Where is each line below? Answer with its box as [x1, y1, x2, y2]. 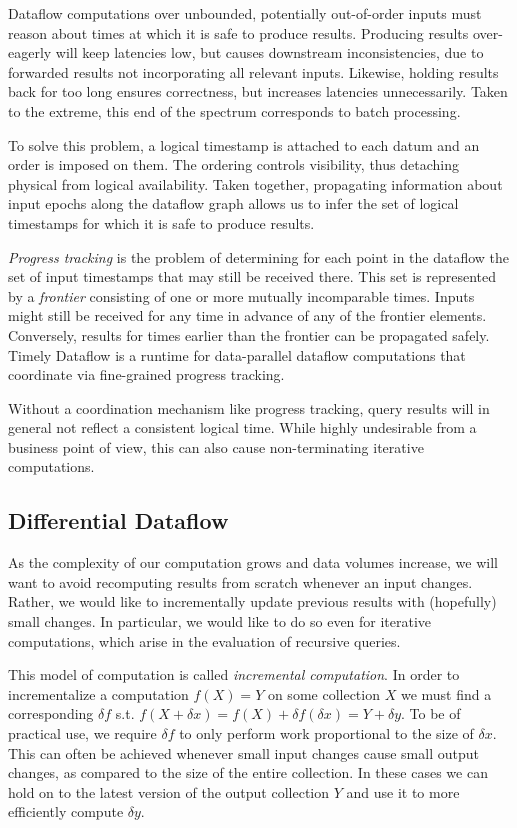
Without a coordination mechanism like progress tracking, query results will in [8, 397, 490, 418]
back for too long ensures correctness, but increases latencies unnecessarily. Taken [8, 81, 508, 102]
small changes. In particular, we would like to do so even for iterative [8, 611, 432, 632]
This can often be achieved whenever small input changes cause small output [8, 742, 479, 763]
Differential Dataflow [8, 505, 229, 536]
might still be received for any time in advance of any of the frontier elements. [8, 305, 487, 326]
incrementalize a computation [8, 683, 189, 704]
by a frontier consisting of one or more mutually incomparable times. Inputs [8, 285, 475, 306]
